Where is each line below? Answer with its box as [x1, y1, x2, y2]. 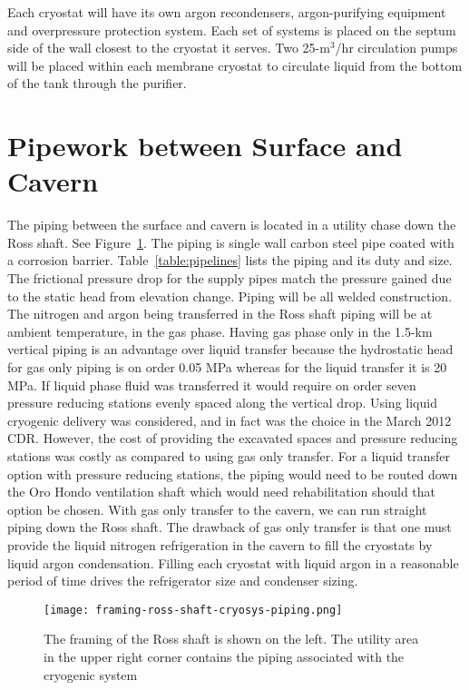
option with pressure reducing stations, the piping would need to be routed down [7, 464, 458, 483]
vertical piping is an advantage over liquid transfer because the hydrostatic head [7, 340, 454, 359]
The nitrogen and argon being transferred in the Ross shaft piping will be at [7, 304, 433, 323]
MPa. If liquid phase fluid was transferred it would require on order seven [7, 375, 416, 394]
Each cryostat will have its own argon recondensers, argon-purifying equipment [7, 3, 446, 21]
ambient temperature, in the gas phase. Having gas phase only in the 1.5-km [7, 321, 433, 340]
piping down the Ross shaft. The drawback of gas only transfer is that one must [7, 517, 452, 537]
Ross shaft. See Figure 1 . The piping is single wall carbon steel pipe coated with [7, 232, 454, 251]
